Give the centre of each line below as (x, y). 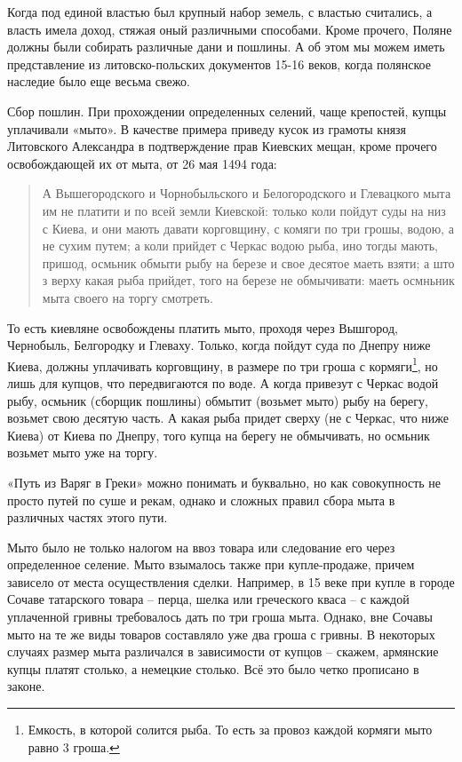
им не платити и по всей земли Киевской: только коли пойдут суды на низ (244, 210)
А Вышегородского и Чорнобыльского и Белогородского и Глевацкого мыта (247, 193)
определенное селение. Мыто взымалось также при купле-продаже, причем (211, 564)
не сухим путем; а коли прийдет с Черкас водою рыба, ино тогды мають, (240, 246)
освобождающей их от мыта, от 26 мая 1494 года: (142, 163)
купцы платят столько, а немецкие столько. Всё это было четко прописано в (213, 668)
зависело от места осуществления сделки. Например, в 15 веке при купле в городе (231, 581)
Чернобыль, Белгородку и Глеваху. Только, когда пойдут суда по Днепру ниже (219, 345)
